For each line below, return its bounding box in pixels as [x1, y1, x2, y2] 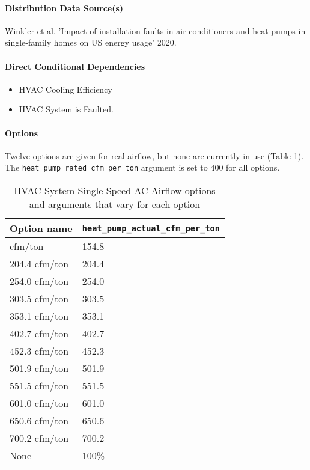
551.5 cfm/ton [10, 379, 69, 393]
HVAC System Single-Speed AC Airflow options [14, 183, 216, 198]
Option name [10, 221, 73, 236]
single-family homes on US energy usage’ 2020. [5, 36, 177, 49]
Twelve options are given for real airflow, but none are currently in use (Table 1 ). [5, 149, 304, 162]
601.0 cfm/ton [10, 396, 69, 410]
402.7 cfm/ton [10, 326, 69, 341]
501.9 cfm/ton [10, 361, 69, 376]
